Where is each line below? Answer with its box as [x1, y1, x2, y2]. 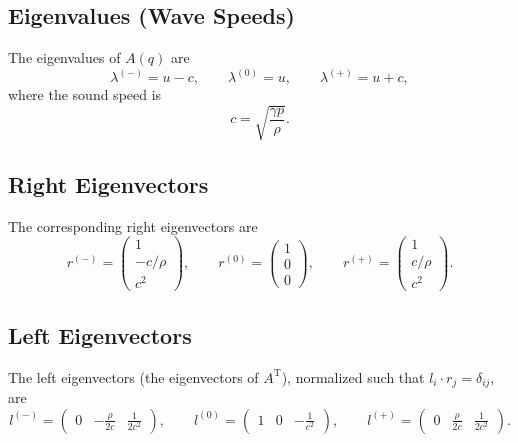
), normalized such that [281, 366, 425, 387]
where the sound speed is [8, 84, 162, 105]
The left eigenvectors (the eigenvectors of [8, 366, 259, 387]
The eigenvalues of [8, 47, 121, 68]
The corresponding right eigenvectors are [8, 215, 258, 236]
